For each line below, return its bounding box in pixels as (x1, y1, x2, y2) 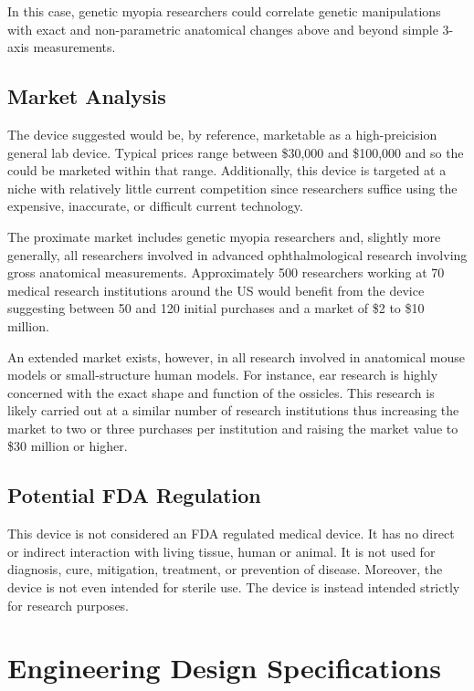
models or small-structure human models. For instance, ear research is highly (7, 365, 438, 384)
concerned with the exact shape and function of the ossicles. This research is (7, 382, 435, 402)
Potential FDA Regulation (7, 481, 261, 509)
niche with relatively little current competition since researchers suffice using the (7, 178, 458, 197)
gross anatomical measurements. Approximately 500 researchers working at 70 (7, 263, 445, 282)
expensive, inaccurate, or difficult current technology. (7, 196, 303, 215)
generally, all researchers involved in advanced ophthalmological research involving (7, 245, 468, 264)
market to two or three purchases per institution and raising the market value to (7, 418, 458, 437)
